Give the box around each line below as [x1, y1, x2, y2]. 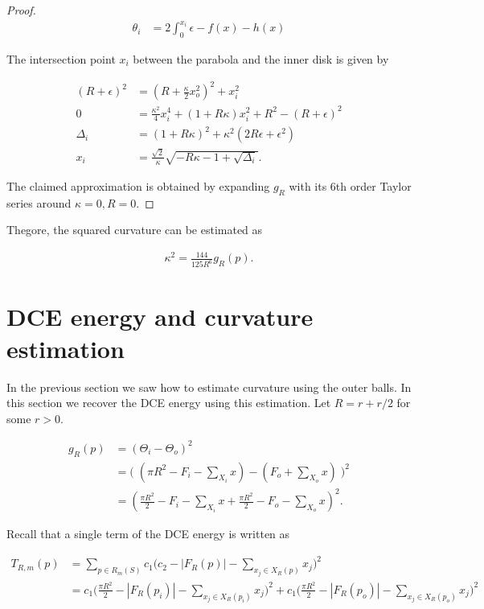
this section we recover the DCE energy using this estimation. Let [6, 394, 331, 411]
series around [6, 194, 72, 211]
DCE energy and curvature [6, 300, 314, 333]
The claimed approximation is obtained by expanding [6, 177, 270, 194]
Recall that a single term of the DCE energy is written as [6, 525, 290, 542]
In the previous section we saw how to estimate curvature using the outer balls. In [6, 378, 412, 395]
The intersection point [6, 50, 116, 67]
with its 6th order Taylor [289, 177, 412, 194]
